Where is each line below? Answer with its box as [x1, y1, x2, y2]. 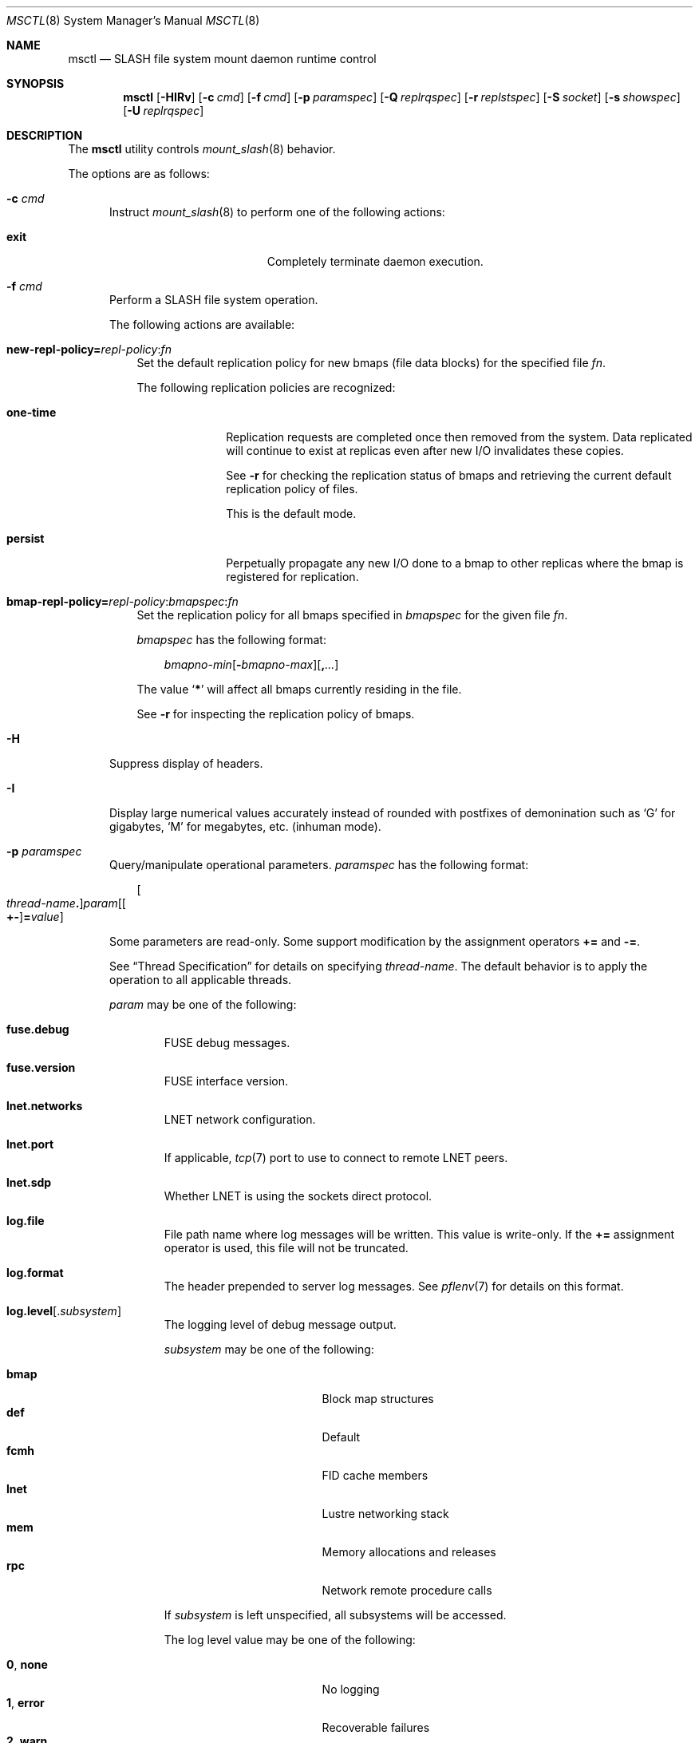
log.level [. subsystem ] [6, 1304, 121, 1318]
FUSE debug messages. [164, 1036, 290, 1049]
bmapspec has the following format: [136, 633, 326, 646]
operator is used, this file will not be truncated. [164, 1241, 409, 1255]
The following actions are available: [109, 318, 295, 331]
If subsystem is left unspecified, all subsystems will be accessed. [164, 1608, 507, 1622]
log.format [6, 1266, 64, 1279]
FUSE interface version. [164, 1074, 288, 1088]
